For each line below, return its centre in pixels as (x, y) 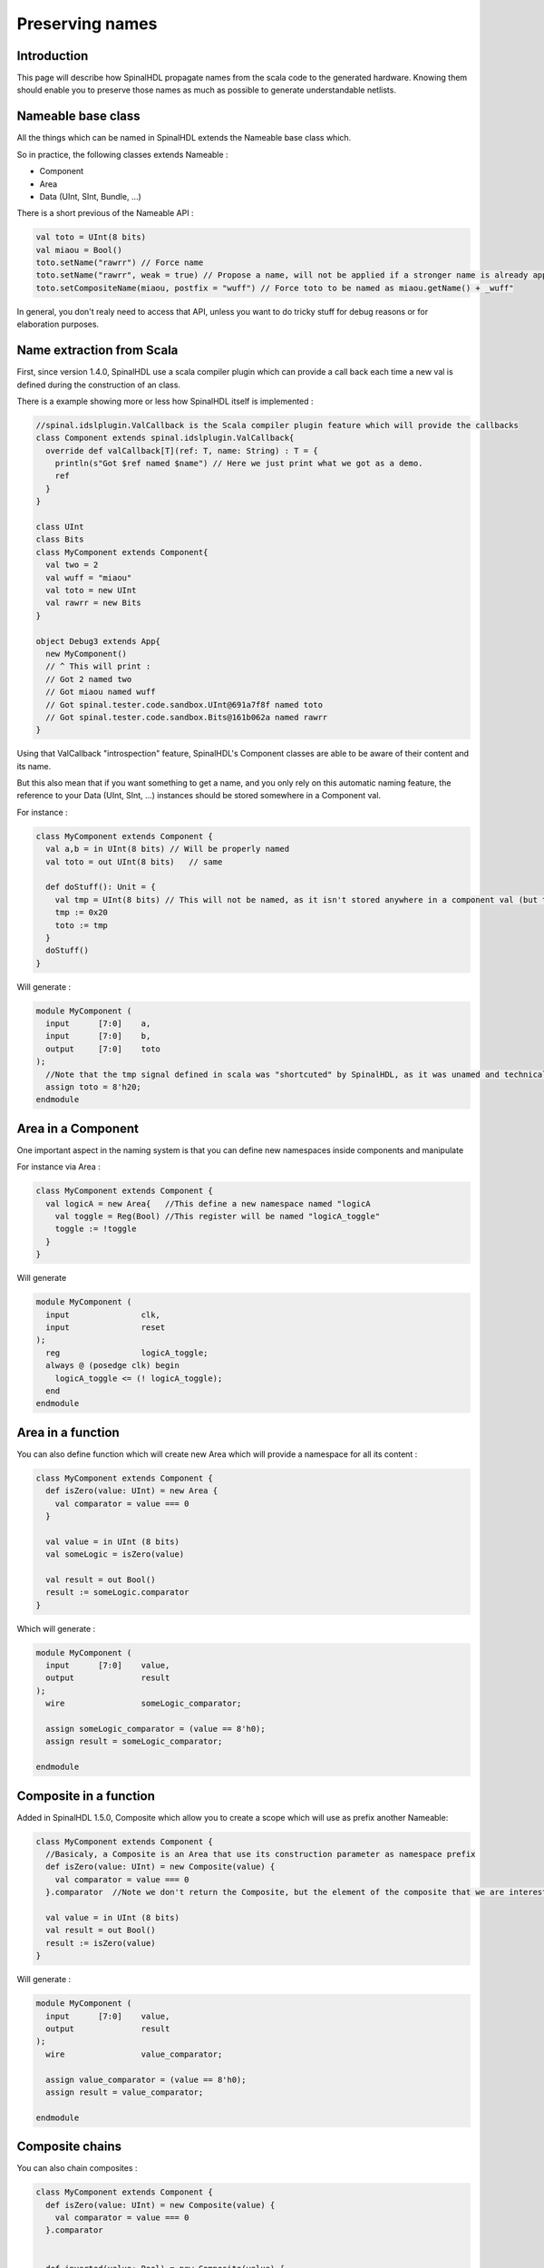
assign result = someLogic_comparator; (134, 1741)
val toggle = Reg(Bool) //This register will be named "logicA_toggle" (218, 1217)
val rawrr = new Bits (94, 603)
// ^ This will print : (98, 666)
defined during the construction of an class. (99, 385)
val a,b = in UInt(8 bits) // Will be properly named (168, 849)
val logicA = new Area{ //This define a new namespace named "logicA (208, 1203)
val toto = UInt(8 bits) (91, 237)
